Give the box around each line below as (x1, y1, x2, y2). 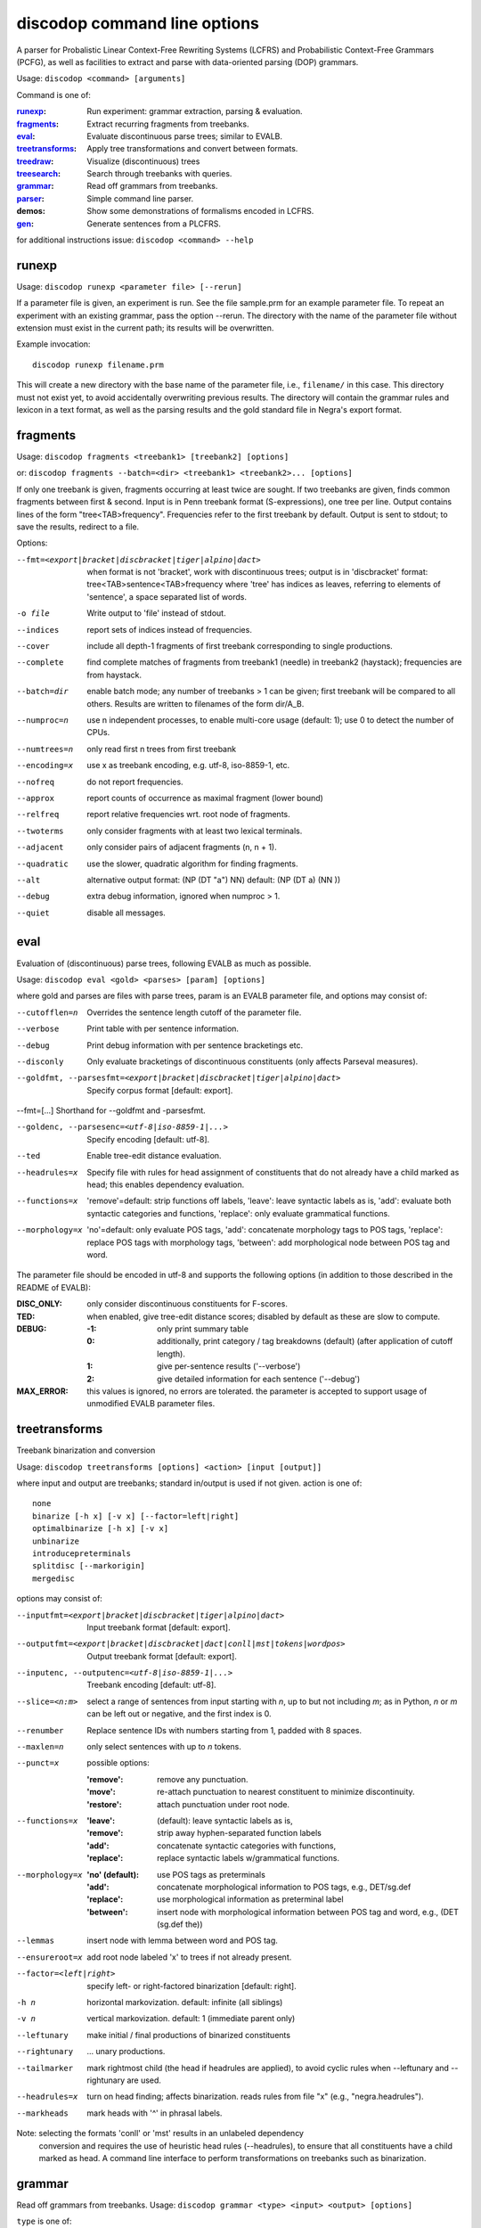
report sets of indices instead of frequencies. (86, 624, 253, 635)
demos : (16, 206, 46, 217)
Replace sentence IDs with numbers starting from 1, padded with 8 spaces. (86, 1724, 363, 1735)
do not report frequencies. (86, 776, 183, 787)
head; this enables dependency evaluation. (86, 1179, 245, 1190)
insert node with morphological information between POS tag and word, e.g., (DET (157, 1906, 459, 1917)
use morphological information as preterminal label (157, 1894, 344, 1904)
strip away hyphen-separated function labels (157, 1828, 322, 1839)
